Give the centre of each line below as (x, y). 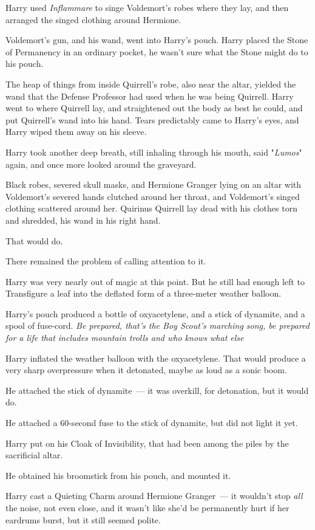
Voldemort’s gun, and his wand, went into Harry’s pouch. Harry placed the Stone (157, 40)
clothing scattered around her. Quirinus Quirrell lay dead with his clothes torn (151, 208)
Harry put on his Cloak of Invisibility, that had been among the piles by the (147, 443)
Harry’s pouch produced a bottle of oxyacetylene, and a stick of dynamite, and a (155, 313)
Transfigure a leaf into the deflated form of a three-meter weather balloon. (144, 293)
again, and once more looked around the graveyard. (101, 164)
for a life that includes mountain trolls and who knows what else (125, 338)
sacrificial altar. (34, 455)
